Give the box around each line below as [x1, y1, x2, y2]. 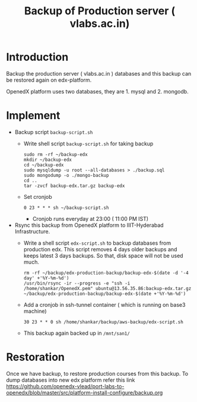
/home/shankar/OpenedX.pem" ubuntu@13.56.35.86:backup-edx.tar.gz [23, 285, 192, 291]
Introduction [6, 51, 69, 64]
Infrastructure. [14, 228, 50, 235]
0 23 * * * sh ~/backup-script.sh [23, 204, 109, 211]
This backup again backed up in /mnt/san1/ [23, 329, 131, 336]
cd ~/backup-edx [23, 162, 64, 168]
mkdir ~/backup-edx [23, 157, 72, 163]
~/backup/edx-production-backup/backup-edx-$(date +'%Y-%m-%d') [23, 291, 186, 297]
